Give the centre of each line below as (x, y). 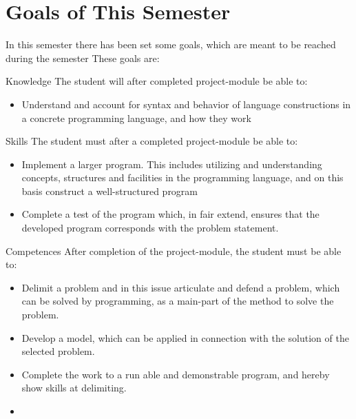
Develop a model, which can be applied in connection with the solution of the (185, 337)
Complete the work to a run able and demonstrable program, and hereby (176, 374)
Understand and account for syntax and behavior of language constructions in (186, 104)
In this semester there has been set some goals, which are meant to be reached (171, 44)
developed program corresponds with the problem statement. (150, 228)
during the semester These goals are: (83, 58)
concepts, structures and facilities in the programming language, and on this (182, 177)
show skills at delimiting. (74, 388)
